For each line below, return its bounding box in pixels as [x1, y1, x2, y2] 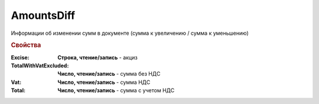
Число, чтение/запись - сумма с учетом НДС [57, 87, 175, 94]
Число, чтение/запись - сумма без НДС [57, 70, 161, 77]
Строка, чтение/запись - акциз [57, 54, 138, 61]
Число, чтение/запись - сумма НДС [57, 79, 151, 86]
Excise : [11, 54, 30, 61]
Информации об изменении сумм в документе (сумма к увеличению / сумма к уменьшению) [11, 30, 249, 37]
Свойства [11, 41, 41, 50]
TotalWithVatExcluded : [11, 62, 69, 69]
